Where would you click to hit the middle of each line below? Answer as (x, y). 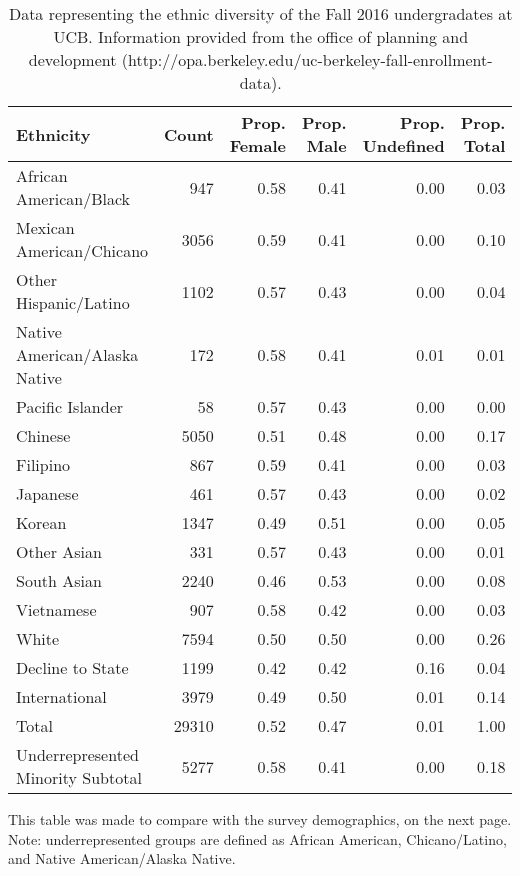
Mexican (45, 227)
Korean (41, 522)
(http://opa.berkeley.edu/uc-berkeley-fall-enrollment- (307, 59)
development (72, 59)
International (61, 696)
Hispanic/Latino (73, 302)
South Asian (59, 580)
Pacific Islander (70, 406)
